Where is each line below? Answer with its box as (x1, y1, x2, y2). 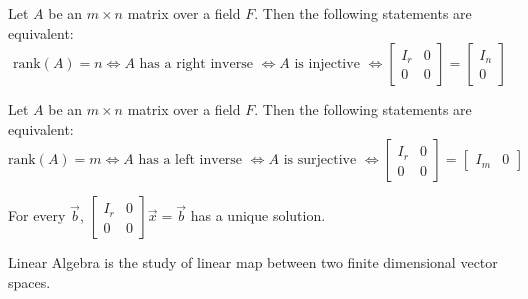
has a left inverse (138, 153, 243, 168)
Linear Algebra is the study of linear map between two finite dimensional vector (8, 252, 498, 273)
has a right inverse (139, 57, 253, 72)
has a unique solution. (190, 205, 326, 226)
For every (8, 205, 66, 226)
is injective (294, 57, 360, 72)
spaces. (8, 271, 51, 292)
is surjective (283, 153, 357, 168)
